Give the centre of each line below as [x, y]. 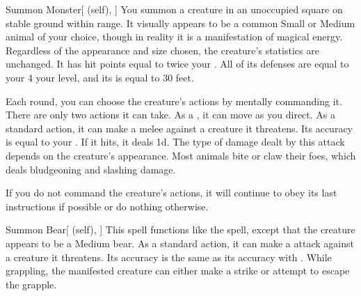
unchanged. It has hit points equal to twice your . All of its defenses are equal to [177, 64]
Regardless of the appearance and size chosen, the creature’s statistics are [162, 50]
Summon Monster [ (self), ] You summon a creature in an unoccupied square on [174, 9]
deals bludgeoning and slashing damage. [91, 169]
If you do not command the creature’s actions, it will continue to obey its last [171, 193]
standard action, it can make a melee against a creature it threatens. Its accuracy [179, 128]
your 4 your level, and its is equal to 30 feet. [100, 77]
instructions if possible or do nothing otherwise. [107, 206]
